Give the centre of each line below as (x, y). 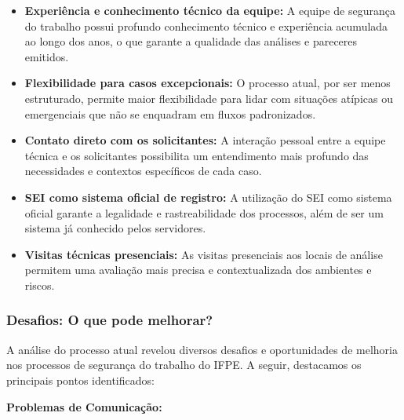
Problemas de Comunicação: (84, 406)
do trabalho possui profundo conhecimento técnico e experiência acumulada (206, 26)
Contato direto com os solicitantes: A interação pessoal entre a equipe (205, 140)
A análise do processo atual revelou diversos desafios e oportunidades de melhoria (202, 349)
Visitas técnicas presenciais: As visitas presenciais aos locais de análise (204, 254)
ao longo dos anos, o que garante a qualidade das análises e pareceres (191, 41)
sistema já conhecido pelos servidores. (115, 228)
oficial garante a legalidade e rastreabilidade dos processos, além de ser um (204, 212)
